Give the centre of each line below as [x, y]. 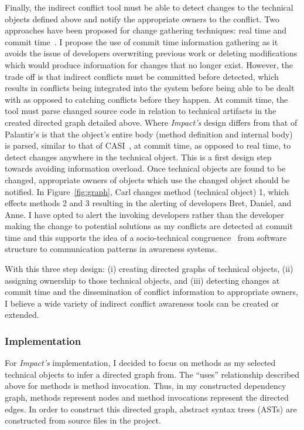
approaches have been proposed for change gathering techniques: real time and [146, 30]
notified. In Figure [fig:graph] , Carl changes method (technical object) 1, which [147, 191]
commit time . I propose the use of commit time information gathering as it [141, 41]
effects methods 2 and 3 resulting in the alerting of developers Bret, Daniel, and [148, 203]
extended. [22, 315]
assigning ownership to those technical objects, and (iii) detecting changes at [142, 280]
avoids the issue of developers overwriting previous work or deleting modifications [151, 53]
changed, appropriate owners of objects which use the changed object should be [147, 179]
